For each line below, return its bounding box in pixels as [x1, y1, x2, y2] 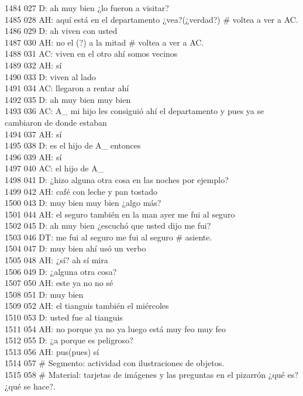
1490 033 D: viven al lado [5, 70, 96, 82]
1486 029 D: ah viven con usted [5, 25, 118, 37]
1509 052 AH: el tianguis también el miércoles [5, 299, 169, 312]
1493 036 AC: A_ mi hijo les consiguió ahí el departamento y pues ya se [5, 105, 264, 117]
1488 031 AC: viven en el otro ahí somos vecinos [5, 47, 178, 60]
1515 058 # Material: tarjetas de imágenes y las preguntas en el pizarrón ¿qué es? [5, 369, 298, 380]
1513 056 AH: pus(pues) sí [5, 345, 99, 357]
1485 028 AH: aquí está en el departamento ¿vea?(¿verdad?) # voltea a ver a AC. [5, 13, 298, 25]
